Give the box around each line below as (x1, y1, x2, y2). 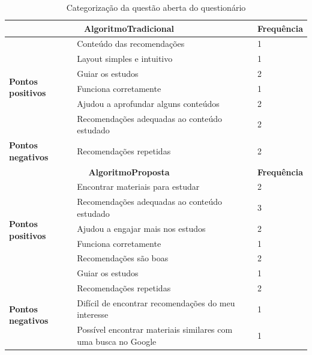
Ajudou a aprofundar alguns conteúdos (77, 97, 220, 109)
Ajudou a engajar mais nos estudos (77, 222, 206, 234)
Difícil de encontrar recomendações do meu (77, 296, 235, 309)
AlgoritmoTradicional (83, 22, 175, 34)
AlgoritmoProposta (88, 165, 170, 178)
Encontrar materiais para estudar (77, 180, 200, 193)
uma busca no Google (77, 335, 157, 347)
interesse (77, 308, 109, 321)
